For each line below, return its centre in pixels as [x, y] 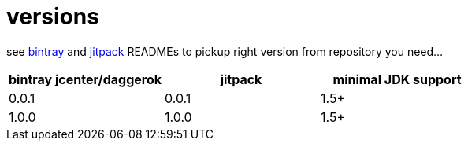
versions [53, 17]
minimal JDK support [397, 79]
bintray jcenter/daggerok [85, 79]
